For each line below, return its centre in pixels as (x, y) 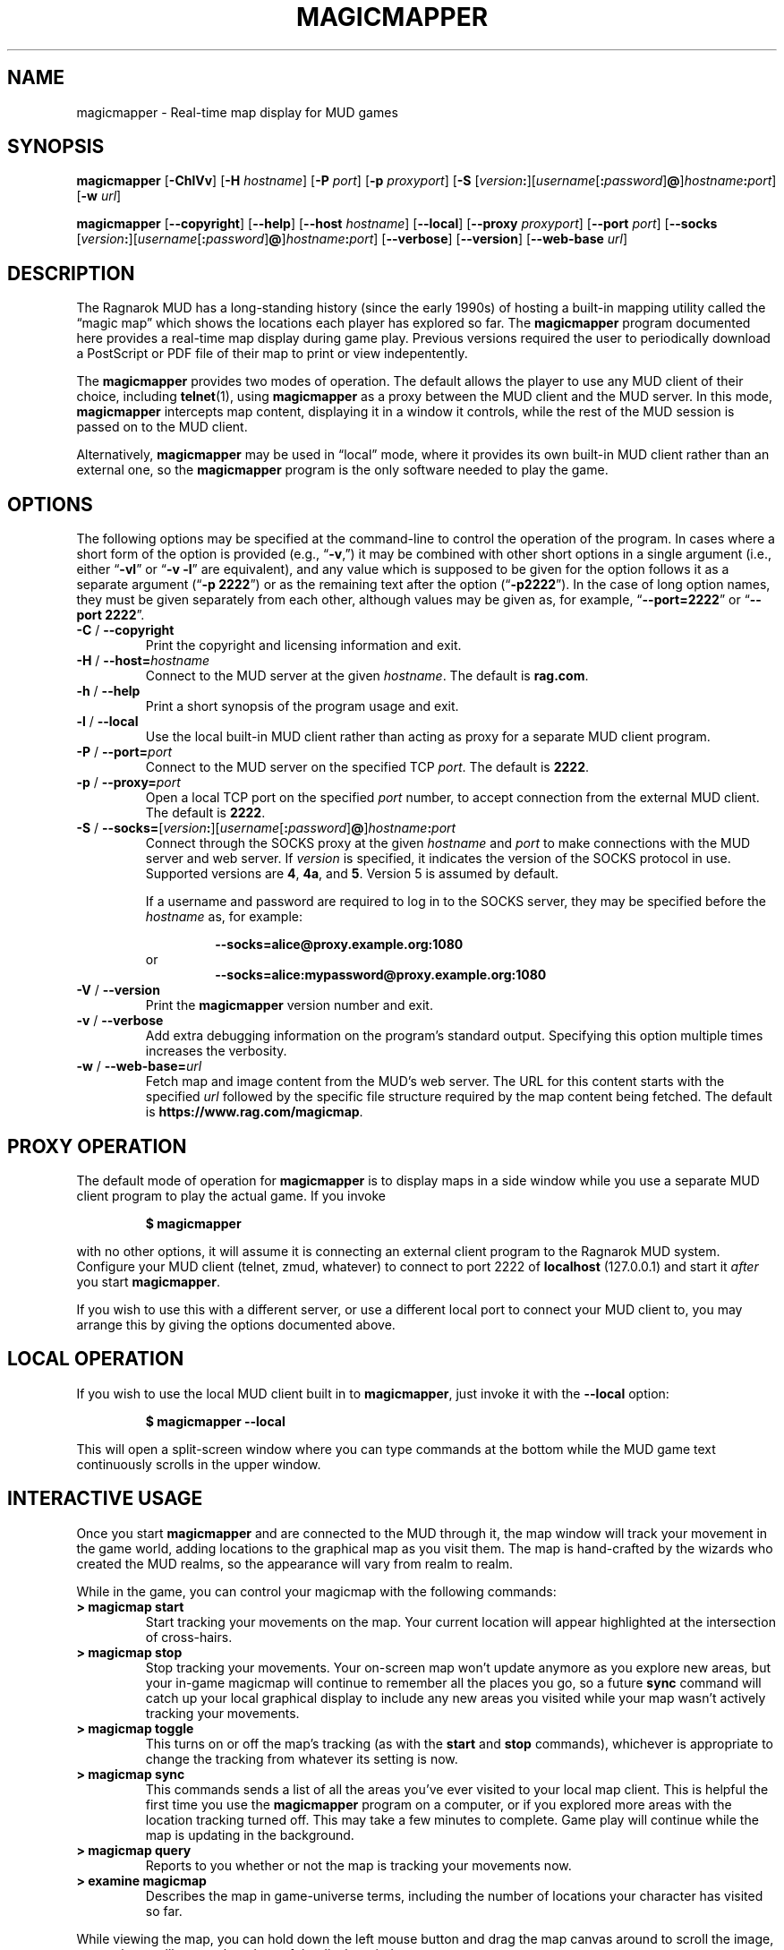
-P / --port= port (124, 752)
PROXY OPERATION (97, 1146)
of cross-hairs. (189, 1637)
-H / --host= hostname (143, 661)
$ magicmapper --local (215, 1421)
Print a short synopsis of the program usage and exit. (302, 706)
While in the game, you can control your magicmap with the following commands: (316, 1591)
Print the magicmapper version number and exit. (289, 1005)
